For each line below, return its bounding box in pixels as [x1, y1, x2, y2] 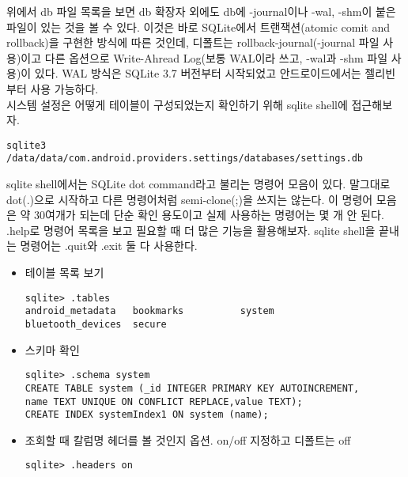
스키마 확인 [25, 341, 80, 358]
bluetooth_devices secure [25, 318, 167, 330]
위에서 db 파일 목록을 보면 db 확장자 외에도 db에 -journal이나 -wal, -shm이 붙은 [6, 3, 396, 19]
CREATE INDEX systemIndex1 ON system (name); [25, 409, 269, 421]
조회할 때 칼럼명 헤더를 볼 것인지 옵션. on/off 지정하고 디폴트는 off [25, 431, 351, 448]
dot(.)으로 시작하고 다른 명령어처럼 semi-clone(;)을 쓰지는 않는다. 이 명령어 [6, 191, 373, 207]
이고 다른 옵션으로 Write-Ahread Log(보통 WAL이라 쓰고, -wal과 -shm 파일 [21, 49, 388, 66]
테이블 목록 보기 [25, 264, 104, 281]
